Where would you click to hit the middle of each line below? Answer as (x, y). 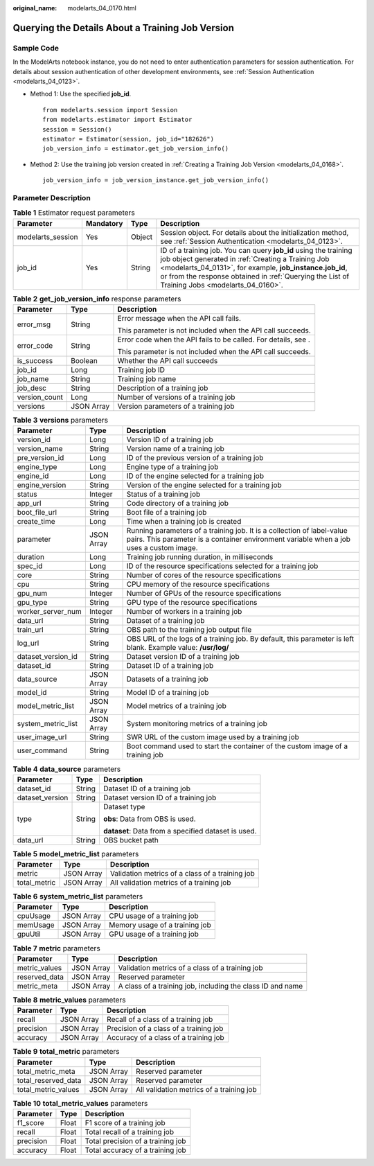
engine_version (42, 485)
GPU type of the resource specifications (192, 603)
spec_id (30, 566)
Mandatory (104, 223)
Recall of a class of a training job (160, 1020)
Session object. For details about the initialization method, (255, 232)
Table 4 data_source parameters (67, 769)
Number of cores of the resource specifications (204, 575)
